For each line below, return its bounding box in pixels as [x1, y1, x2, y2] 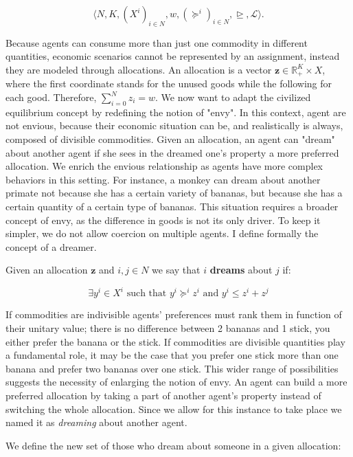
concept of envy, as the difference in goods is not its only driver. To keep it [5, 212, 321, 227]
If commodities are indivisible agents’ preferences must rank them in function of [5, 307, 342, 322]
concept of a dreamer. [5, 239, 97, 254]
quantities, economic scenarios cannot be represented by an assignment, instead [5, 49, 340, 63]
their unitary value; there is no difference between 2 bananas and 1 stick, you [5, 321, 330, 335]
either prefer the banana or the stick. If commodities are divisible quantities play [5, 334, 345, 348]
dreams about [209, 263, 273, 277]
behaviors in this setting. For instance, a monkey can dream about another [5, 172, 321, 186]
